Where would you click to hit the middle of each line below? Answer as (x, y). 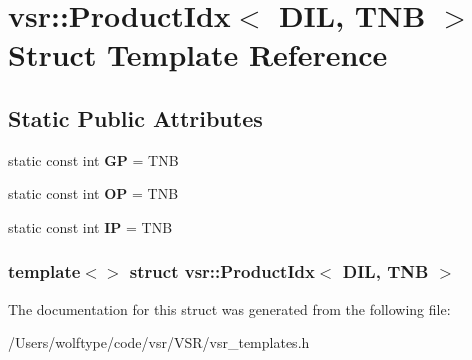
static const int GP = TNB (93, 159)
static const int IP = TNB (90, 226)
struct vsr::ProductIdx (222, 271)
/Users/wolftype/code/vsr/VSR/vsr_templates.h (159, 342)
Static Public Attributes (135, 117)
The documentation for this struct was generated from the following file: (229, 308)
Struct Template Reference (198, 54)
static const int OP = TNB (93, 193)
